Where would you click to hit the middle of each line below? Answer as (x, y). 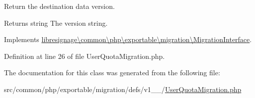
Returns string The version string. (56, 23)
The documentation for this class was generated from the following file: (112, 73)
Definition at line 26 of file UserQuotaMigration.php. (85, 56)
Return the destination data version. (59, 6)
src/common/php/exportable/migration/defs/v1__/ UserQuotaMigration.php (123, 89)
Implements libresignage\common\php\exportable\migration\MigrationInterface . (128, 39)
